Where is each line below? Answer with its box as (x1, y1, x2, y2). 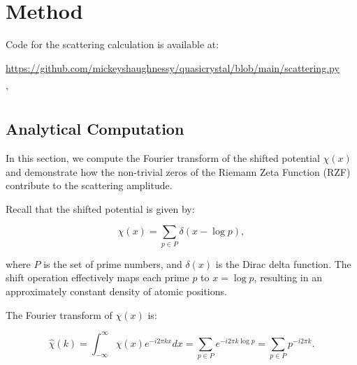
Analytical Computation (6, 118, 184, 140)
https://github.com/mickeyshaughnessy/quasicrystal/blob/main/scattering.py (6, 60, 340, 75)
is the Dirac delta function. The (215, 256, 351, 271)
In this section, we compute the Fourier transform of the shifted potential (6, 151, 320, 165)
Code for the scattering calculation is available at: (6, 37, 219, 52)
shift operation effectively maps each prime (6, 270, 189, 285)
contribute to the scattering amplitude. (6, 178, 173, 193)
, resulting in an (254, 270, 322, 285)
